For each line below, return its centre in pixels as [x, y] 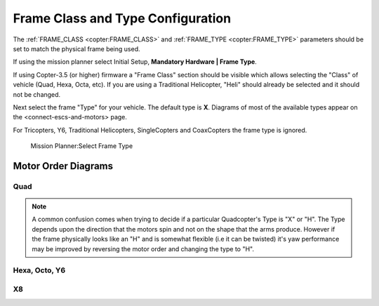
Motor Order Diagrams [63, 166]
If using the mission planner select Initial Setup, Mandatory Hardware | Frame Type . [135, 62]
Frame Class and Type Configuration [122, 18]
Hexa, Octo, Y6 [39, 270]
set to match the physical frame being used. [77, 48]
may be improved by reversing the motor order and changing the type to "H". [143, 248]
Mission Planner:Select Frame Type [82, 146]
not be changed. [37, 94]
